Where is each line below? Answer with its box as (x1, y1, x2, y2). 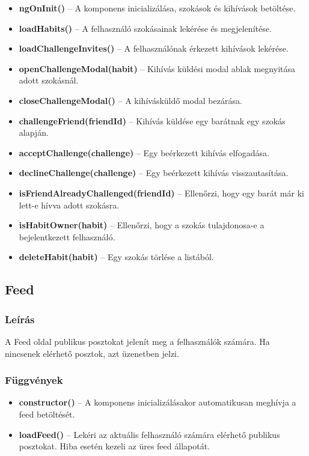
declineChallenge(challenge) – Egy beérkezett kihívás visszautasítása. (19, 166, 289, 179)
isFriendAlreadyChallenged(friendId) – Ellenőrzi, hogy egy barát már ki (19, 186, 304, 199)
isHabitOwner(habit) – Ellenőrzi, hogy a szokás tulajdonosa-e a (19, 219, 265, 231)
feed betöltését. (19, 407, 75, 420)
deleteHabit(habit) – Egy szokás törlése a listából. (19, 251, 214, 263)
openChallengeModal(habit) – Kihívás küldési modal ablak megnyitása (19, 62, 295, 74)
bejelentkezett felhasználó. (19, 230, 115, 243)
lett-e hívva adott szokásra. (19, 198, 120, 211)
